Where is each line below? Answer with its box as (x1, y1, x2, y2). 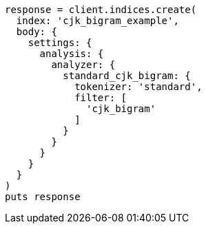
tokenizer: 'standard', (74, 81, 203, 92)
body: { (16, 26, 57, 37)
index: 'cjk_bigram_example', (16, 15, 179, 26)
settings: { (28, 37, 92, 48)
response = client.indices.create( (5, 4, 197, 15)
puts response (5, 191, 81, 202)
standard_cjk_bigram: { (63, 70, 191, 81)
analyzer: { (51, 59, 116, 70)
